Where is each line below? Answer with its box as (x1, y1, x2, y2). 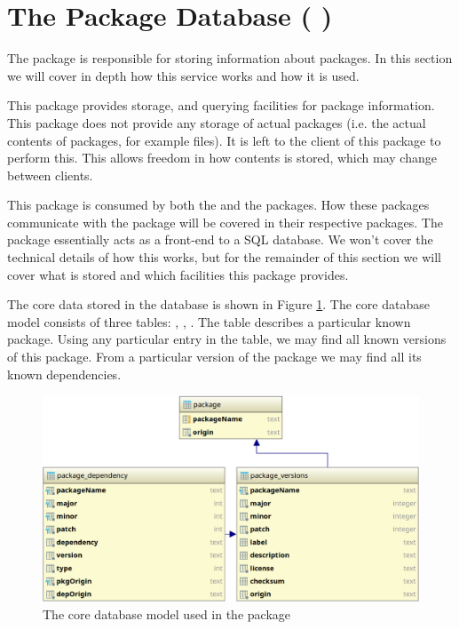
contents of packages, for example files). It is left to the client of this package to (7, 131, 441, 149)
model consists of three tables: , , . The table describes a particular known (7, 312, 411, 330)
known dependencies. (7, 364, 122, 383)
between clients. (7, 165, 93, 184)
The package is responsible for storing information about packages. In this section (7, 49, 453, 68)
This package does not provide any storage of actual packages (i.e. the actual (7, 113, 426, 131)
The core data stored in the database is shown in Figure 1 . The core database (7, 295, 430, 314)
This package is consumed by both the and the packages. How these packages (7, 195, 430, 214)
